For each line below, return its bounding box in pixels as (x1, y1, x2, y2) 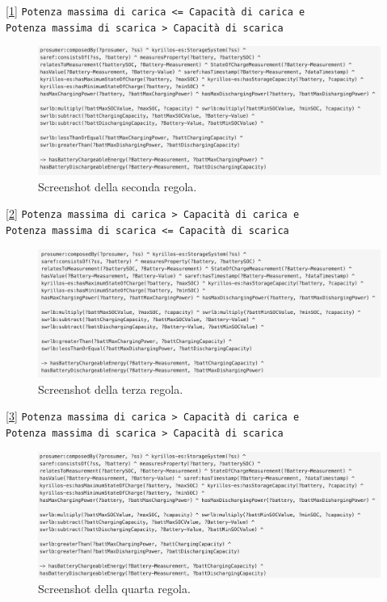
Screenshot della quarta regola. (38, 580, 191, 597)
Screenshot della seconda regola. (38, 178, 197, 194)
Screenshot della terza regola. (38, 380, 183, 397)
